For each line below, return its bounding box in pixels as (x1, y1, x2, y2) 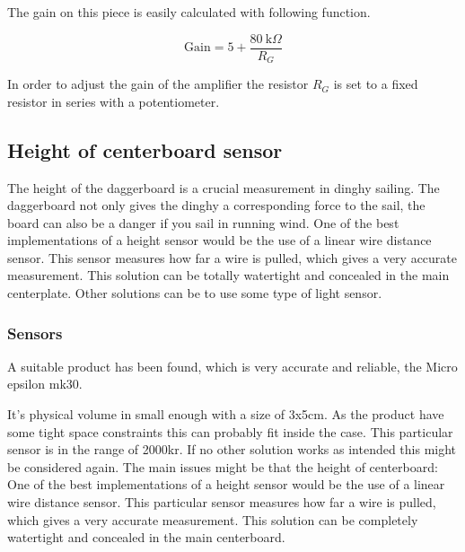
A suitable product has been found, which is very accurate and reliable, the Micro (7, 356, 458, 375)
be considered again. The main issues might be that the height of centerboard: (7, 457, 438, 476)
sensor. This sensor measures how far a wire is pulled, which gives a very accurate (7, 248, 458, 267)
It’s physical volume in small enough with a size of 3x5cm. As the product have (7, 405, 444, 424)
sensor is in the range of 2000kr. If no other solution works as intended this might (7, 440, 457, 459)
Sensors (7, 321, 63, 344)
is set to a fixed (333, 74, 418, 93)
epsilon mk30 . (7, 374, 83, 393)
